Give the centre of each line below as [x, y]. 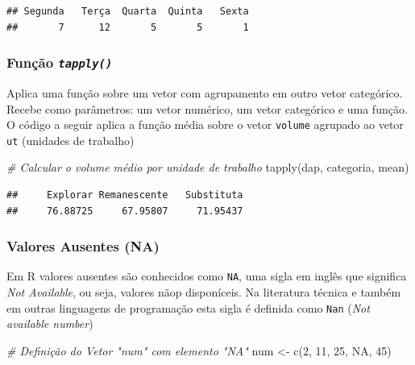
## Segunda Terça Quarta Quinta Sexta [128, 11]
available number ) [50, 324]
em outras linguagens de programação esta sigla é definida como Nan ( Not [188, 307]
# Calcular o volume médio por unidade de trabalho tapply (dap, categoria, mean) [208, 167]
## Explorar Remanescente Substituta [125, 195]
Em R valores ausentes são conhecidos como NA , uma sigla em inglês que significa [207, 276]
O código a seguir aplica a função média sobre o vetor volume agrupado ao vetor [205, 124]
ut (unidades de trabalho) [71, 140]
